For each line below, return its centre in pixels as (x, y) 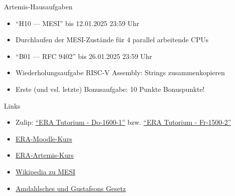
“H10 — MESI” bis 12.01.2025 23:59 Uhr (77, 23)
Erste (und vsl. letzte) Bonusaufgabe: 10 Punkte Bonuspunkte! (110, 89)
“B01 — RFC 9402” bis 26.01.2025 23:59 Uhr (84, 56)
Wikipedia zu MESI (45, 171)
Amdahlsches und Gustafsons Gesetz (71, 188)
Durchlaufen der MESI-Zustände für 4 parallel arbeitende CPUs (112, 40)
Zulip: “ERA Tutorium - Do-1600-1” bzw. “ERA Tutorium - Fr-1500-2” (123, 122)
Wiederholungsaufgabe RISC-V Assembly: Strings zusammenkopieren (120, 72)
